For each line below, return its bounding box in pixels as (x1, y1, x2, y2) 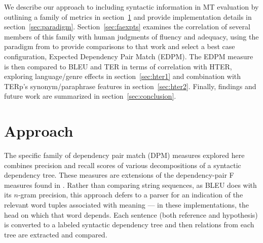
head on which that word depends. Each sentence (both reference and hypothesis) (4, 209, 258, 220)
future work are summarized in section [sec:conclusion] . (4, 91, 176, 101)
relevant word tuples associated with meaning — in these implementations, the (4, 199, 249, 210)
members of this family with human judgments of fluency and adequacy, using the (4, 31, 259, 42)
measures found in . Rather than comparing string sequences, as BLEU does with (4, 179, 257, 190)
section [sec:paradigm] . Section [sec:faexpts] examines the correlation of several (4, 21, 250, 32)
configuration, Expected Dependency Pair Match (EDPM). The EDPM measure (4, 51, 253, 61)
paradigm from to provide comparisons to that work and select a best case (4, 41, 235, 52)
